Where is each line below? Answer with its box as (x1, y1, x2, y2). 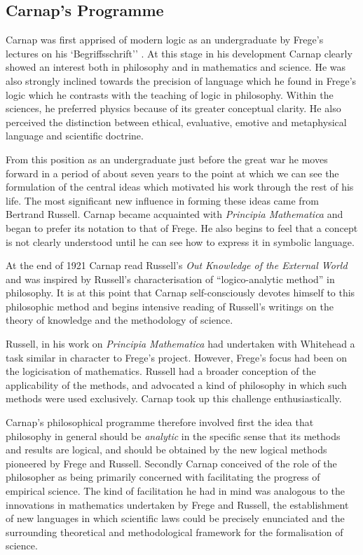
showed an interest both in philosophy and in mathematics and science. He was (6, 60, 346, 74)
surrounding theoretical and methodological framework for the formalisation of (6, 524, 343, 539)
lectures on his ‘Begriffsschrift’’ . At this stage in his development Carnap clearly (6, 46, 352, 60)
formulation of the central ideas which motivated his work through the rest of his (6, 179, 354, 194)
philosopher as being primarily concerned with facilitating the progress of (6, 470, 320, 484)
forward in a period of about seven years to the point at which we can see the (6, 165, 339, 180)
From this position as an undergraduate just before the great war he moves (6, 151, 328, 166)
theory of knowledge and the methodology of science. (6, 313, 233, 327)
